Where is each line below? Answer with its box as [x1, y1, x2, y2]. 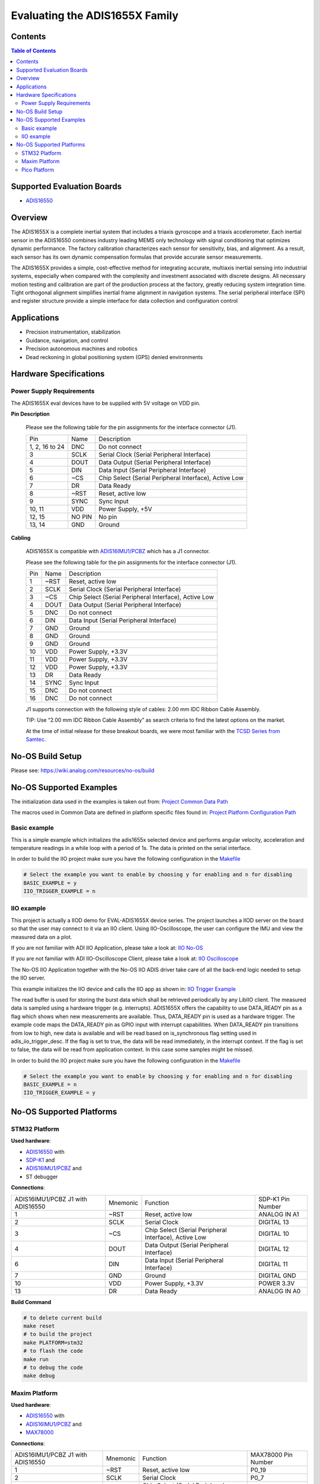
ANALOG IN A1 [258, 1210, 299, 1218]
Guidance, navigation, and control [25, 337, 108, 344]
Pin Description [11, 410, 50, 418]
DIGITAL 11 [258, 1260, 288, 1268]
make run [23, 1356, 49, 1362]
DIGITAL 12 [258, 1244, 289, 1252]
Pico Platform [21, 166, 55, 173]
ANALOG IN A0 [258, 1287, 301, 1295]
